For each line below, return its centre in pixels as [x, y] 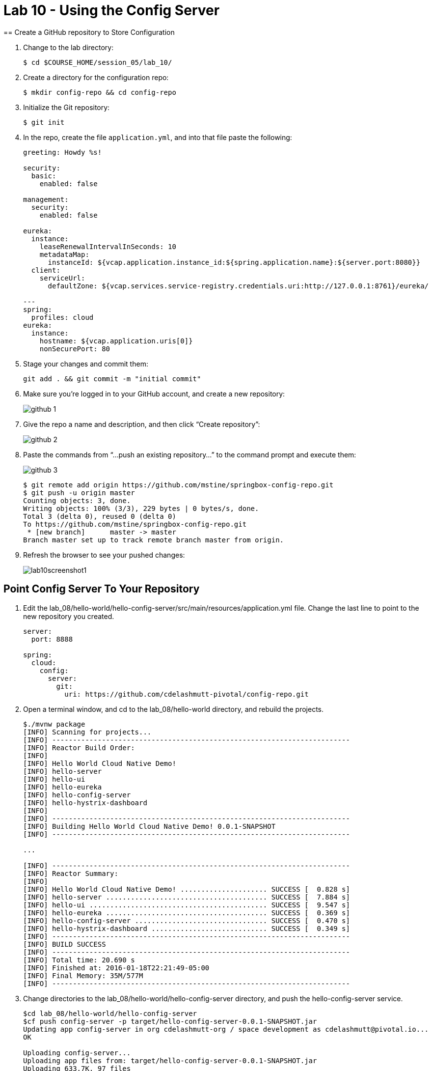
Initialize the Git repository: [67, 107]
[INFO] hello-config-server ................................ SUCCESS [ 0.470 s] [187, 920]
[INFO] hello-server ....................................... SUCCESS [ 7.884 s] [187, 897]
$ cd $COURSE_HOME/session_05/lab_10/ [98, 62]
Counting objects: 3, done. [77, 500]
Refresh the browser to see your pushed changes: [104, 555]
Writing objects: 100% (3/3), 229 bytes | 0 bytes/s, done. [141, 508]
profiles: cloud [62, 317]
